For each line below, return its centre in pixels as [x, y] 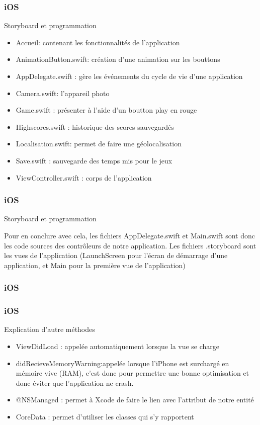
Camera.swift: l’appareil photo [63, 93]
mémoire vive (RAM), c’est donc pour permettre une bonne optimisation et [133, 373]
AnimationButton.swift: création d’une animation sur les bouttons [118, 59]
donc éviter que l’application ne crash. [75, 382]
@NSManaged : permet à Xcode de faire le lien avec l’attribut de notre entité [135, 400]
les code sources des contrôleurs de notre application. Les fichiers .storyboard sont [130, 245]
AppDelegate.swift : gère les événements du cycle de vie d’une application [129, 76]
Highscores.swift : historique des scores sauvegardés [95, 126]
